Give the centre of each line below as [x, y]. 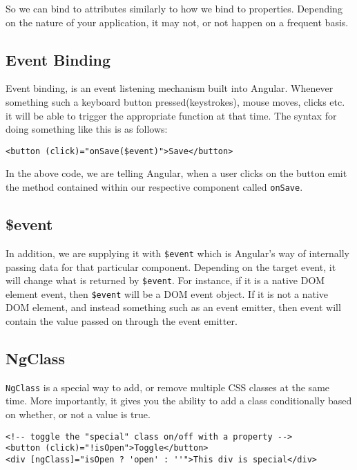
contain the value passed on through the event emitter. [122, 321]
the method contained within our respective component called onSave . [154, 187]
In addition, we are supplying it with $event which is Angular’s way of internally [177, 253]
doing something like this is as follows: [87, 129]
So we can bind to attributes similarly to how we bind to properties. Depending [174, 8]
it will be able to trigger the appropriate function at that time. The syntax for [171, 115]
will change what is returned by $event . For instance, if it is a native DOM [165, 280]
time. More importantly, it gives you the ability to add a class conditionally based [179, 401]
